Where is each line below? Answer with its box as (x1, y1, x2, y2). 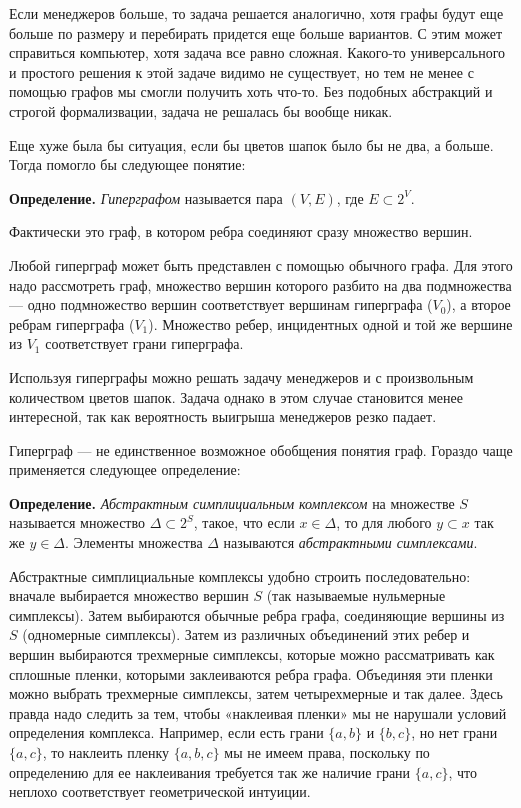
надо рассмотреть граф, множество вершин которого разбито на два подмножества (9, 274, 512, 295)
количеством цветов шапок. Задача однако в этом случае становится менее (9, 386, 463, 407)
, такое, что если (193, 512, 295, 533)
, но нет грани (411, 722, 498, 743)
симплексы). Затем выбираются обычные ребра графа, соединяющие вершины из (9, 604, 505, 625)
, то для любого (336, 512, 432, 533)
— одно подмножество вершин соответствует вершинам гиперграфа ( (9, 294, 433, 315)
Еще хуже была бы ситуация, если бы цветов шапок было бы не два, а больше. (9, 134, 494, 155)
